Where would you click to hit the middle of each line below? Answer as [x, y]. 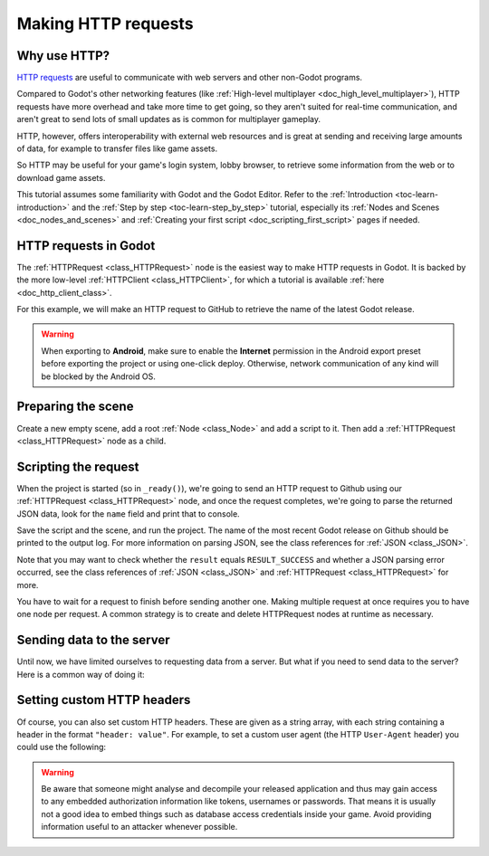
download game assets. [61, 177]
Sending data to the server [94, 640]
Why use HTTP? [63, 56]
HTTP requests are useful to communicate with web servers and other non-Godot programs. [189, 78]
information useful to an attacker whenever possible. [139, 827]
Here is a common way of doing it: [81, 674]
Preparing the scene [75, 407]
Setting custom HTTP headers [104, 700]
